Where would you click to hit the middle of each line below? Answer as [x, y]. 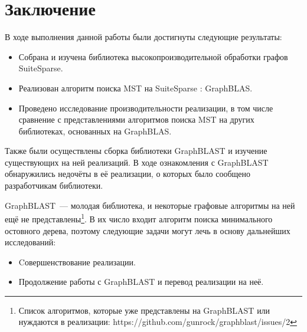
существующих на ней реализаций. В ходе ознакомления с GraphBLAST [137, 162]
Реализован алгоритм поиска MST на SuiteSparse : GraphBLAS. [135, 88]
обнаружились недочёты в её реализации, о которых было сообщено [128, 174]
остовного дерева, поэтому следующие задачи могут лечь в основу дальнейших [148, 230]
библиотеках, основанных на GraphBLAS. [95, 131]
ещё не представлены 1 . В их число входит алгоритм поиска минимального [139, 218]
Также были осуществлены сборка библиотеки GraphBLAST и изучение [136, 151]
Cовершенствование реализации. [77, 262]
